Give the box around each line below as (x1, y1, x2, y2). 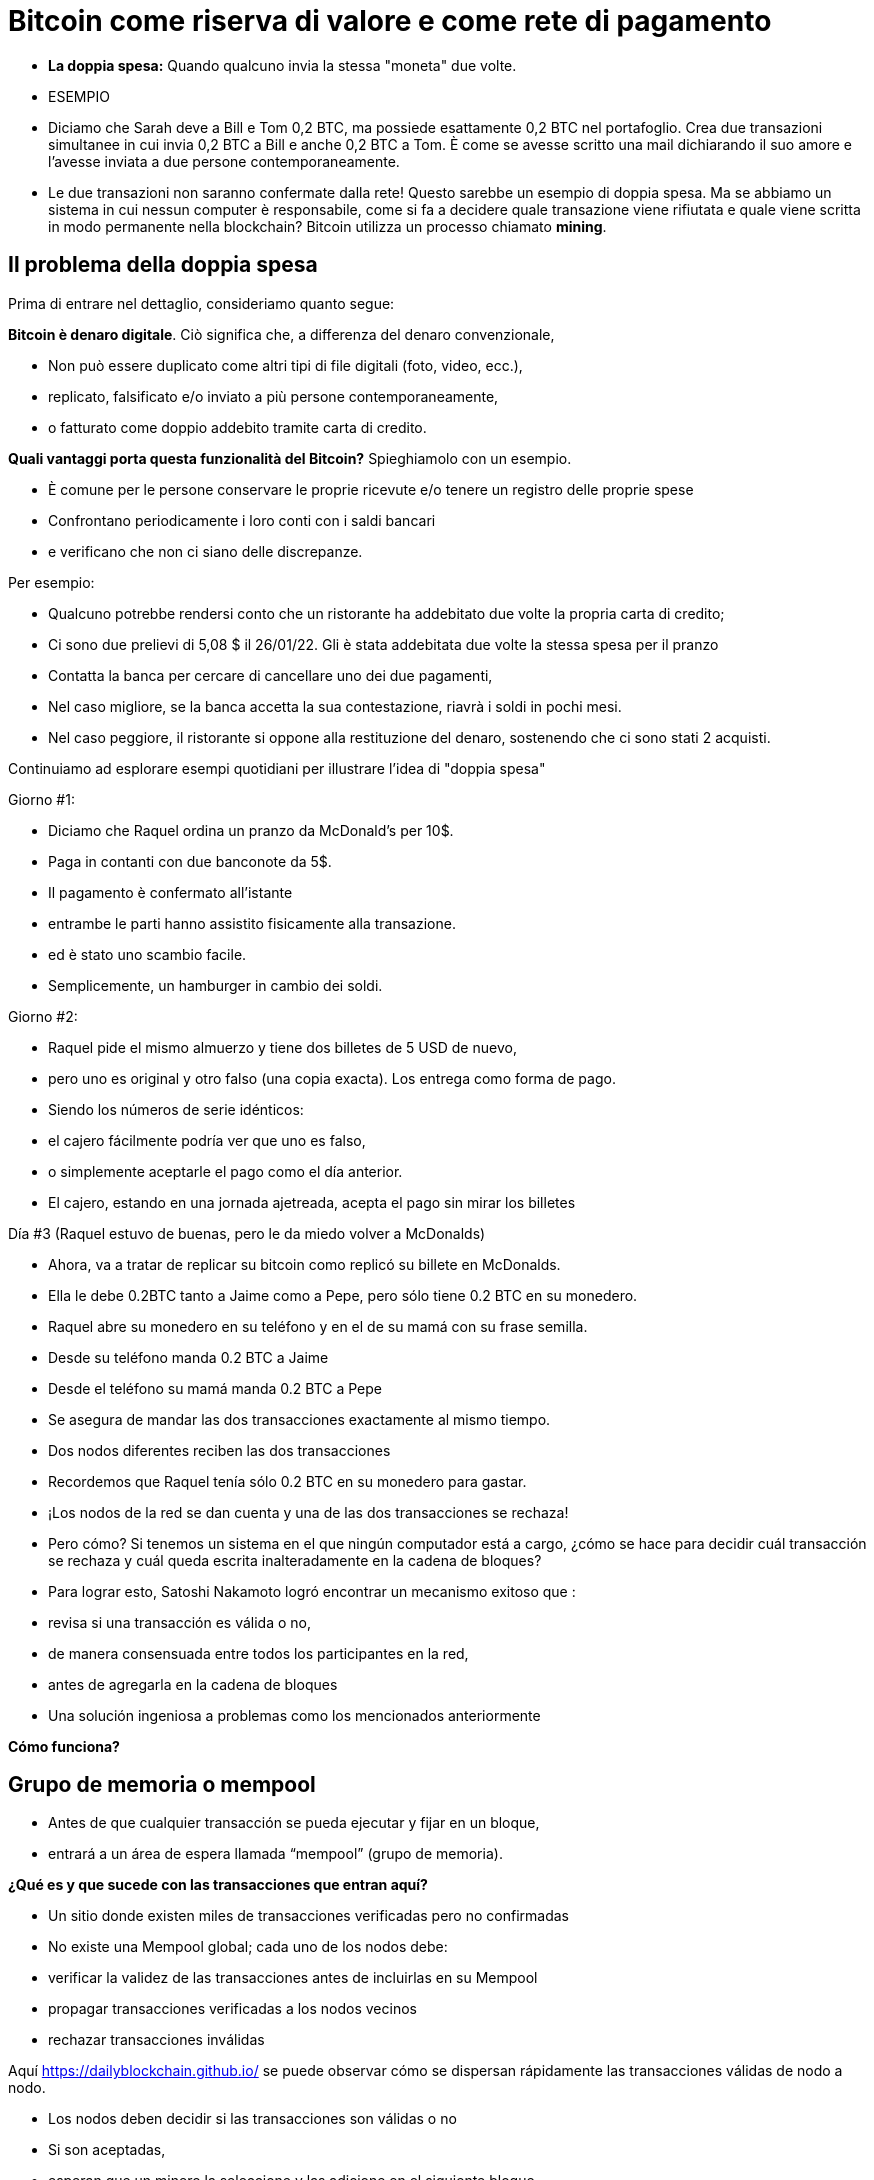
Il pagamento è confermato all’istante (48, 883, 293, 901)
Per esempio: (8, 573, 95, 591)
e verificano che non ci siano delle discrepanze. (48, 542, 363, 560)
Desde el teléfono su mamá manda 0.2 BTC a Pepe (48, 1379, 383, 1397)
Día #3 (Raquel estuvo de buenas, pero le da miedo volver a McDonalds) (8, 1224, 486, 1242)
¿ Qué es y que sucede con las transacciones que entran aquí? (8, 1876, 428, 1894)
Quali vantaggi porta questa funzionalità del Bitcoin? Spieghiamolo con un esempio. (8, 449, 572, 467)
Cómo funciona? (8, 1737, 120, 1755)
